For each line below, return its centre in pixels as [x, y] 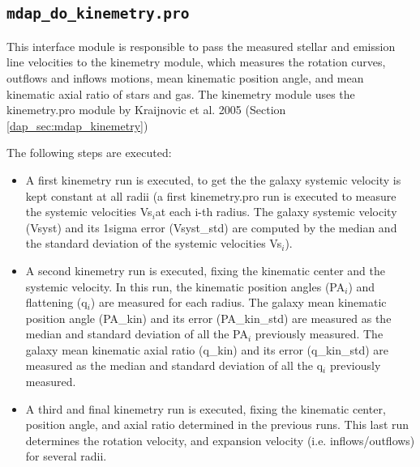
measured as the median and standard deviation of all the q [174, 365]
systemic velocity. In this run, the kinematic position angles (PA [185, 286]
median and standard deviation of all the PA [137, 334]
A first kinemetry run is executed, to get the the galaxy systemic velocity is [213, 179]
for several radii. [66, 456]
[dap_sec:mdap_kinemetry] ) [77, 125]
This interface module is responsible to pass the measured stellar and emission [201, 46]
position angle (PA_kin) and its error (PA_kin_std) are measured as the [208, 318]
